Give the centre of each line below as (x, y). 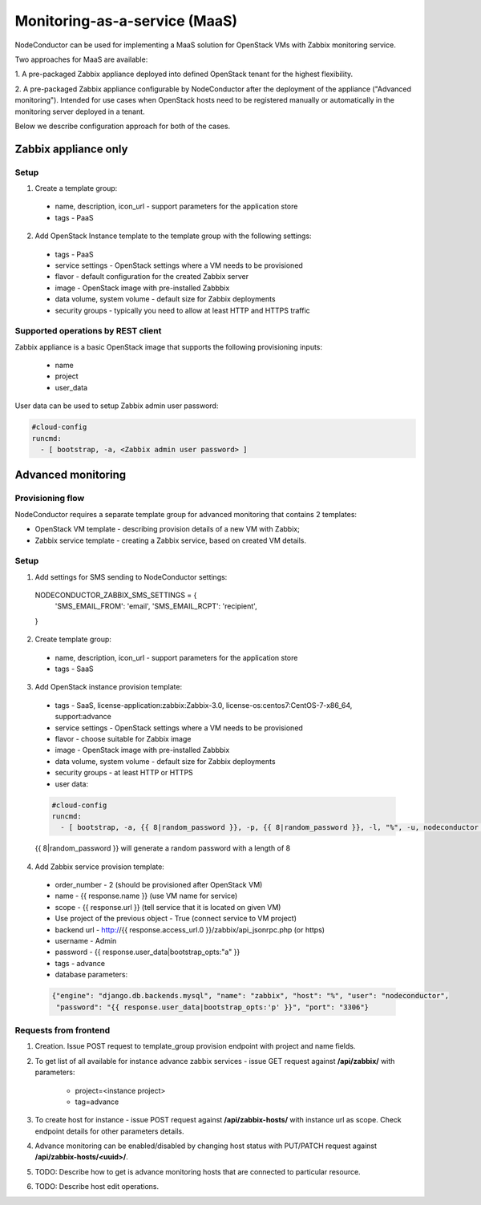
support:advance (83, 717)
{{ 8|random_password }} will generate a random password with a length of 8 (163, 848)
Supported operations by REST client (88, 331)
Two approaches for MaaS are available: (81, 59)
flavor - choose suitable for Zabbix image (123, 739)
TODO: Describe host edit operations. (97, 1187)
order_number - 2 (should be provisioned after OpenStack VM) (159, 885)
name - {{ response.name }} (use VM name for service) (146, 896)
